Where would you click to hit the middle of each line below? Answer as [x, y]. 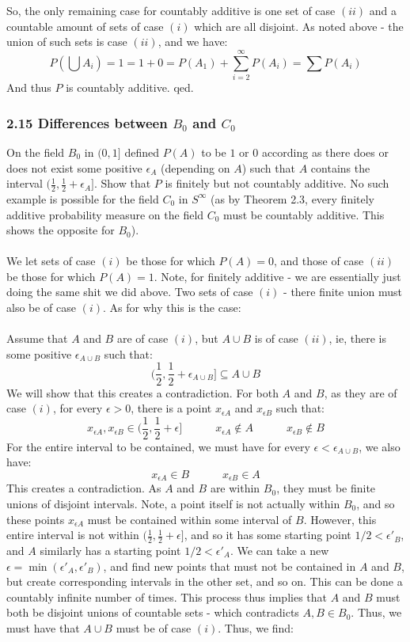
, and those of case [319, 261]
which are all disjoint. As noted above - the [299, 26]
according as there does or [325, 152]
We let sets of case [51, 261]
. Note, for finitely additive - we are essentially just [277, 276]
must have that [43, 627]
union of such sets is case [67, 42]
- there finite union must [343, 292]
